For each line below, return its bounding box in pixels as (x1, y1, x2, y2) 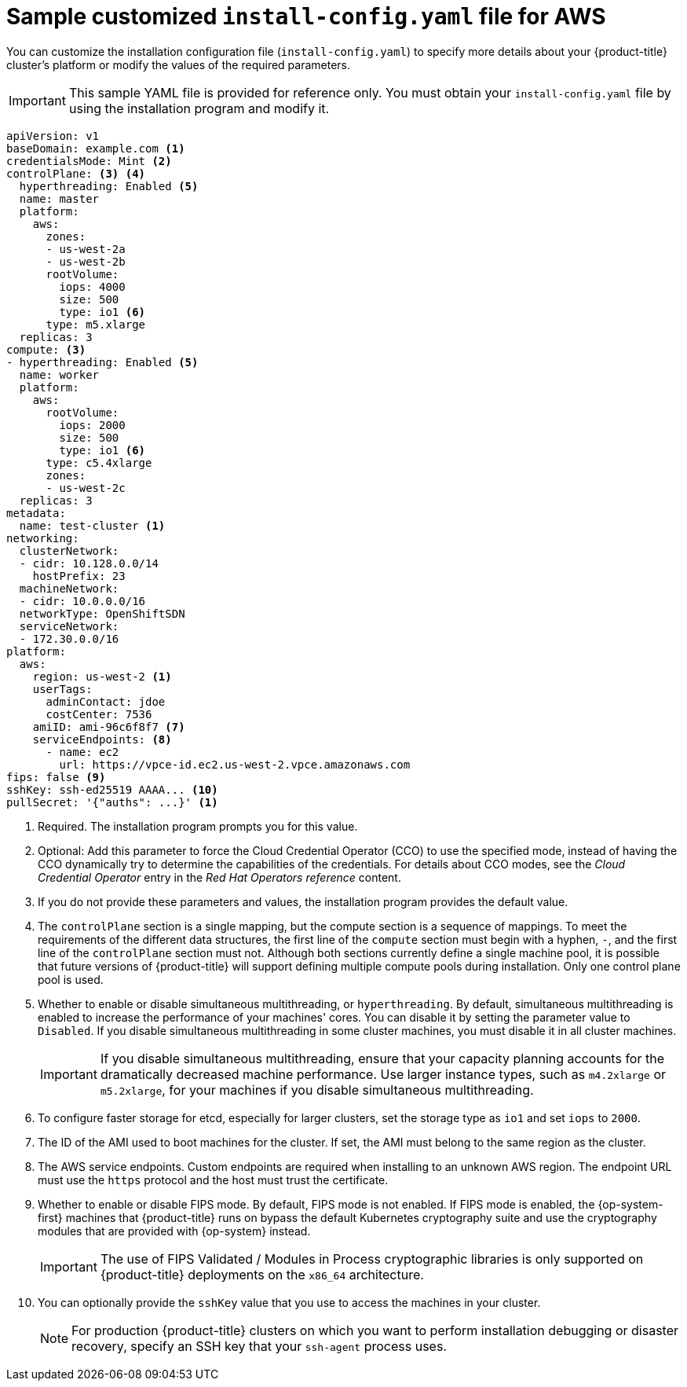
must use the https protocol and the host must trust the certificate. (38, 1172, 389, 1187)
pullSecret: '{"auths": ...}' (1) (6, 795, 218, 809)
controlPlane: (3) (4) (6, 167, 146, 180)
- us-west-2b (46, 255, 126, 268)
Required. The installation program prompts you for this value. (38, 819, 358, 833)
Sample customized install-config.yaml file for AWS (6, 3, 606, 30)
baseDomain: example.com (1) (6, 141, 185, 155)
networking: (6, 531, 79, 545)
